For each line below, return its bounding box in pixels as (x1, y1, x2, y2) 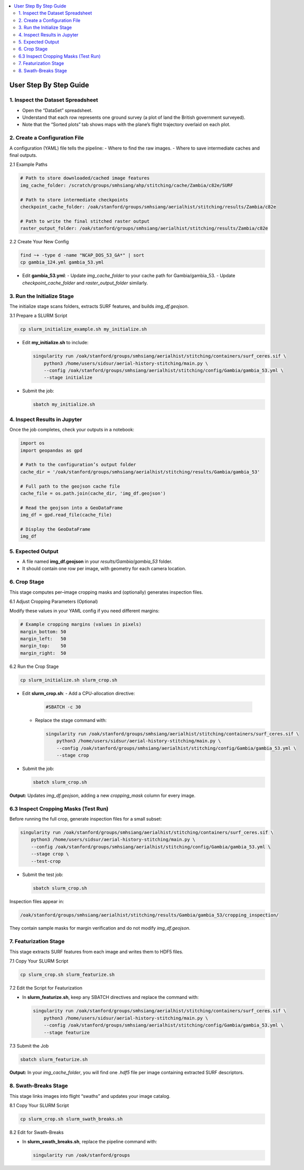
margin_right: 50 (20, 650, 66, 656)
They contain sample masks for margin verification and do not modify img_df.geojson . (9, 925, 191, 931)
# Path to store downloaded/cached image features (20, 175, 150, 181)
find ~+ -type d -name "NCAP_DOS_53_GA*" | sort (20, 253, 145, 258)
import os (20, 441, 45, 446)
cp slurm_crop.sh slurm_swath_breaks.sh (20, 1116, 123, 1122)
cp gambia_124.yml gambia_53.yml (20, 259, 104, 265)
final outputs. (9, 152, 38, 158)
